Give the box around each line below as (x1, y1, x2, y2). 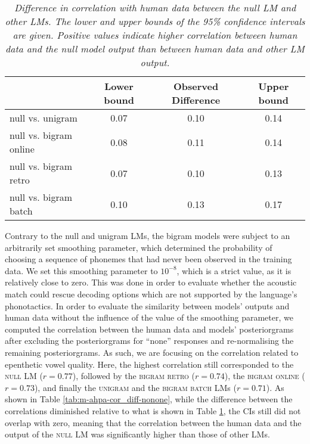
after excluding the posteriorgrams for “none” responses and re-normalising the (5, 334, 294, 347)
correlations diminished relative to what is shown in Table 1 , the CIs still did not (5, 404, 301, 417)
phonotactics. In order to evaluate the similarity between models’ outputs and (5, 299, 290, 312)
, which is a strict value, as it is (176, 264, 292, 277)
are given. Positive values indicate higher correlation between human (13, 28, 297, 42)
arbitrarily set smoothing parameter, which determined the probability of (5, 241, 272, 253)
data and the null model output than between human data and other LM (5, 42, 305, 55)
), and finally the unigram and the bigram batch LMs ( (34, 381, 237, 393)
